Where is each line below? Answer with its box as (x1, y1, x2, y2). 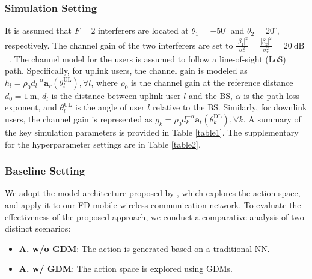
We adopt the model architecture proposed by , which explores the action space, (5, 187, 301, 199)
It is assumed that (5, 24, 72, 37)
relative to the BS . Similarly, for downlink (153, 101, 307, 113)
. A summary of (243, 112, 301, 125)
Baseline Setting (5, 163, 85, 178)
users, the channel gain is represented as (5, 112, 153, 125)
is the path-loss (243, 89, 300, 101)
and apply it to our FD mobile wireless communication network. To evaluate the (5, 198, 301, 211)
